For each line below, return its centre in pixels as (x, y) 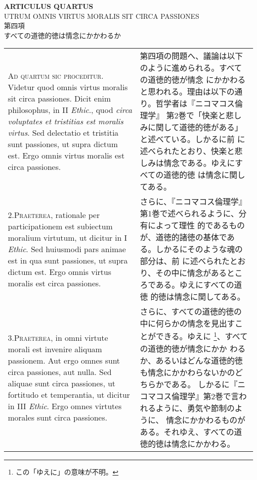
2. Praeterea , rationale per (54, 214)
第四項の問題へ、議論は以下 (192, 56)
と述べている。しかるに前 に (193, 139)
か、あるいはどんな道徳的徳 (191, 360)
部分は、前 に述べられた (185, 261)
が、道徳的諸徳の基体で (183, 237)
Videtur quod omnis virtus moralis (68, 87)
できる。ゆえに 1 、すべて (202, 336)
